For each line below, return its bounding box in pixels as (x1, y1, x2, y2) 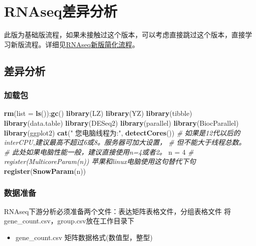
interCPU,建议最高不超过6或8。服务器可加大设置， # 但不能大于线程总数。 (4, 137, 246, 147)
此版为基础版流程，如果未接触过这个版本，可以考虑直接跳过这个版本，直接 (4, 29, 245, 40)
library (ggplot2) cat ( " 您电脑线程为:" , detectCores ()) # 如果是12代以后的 (4, 127, 240, 137)
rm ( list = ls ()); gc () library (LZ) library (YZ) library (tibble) (4, 108, 192, 118)
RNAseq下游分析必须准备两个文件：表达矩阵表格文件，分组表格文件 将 (4, 206, 231, 216)
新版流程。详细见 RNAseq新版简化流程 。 (10, 39, 139, 49)
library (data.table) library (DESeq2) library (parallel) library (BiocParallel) (4, 117, 239, 128)
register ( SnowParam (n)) (4, 165, 86, 176)
